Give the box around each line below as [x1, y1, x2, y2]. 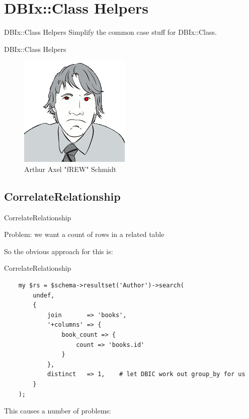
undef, [33, 291, 55, 299]
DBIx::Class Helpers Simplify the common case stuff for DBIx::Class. [4, 27, 217, 37]
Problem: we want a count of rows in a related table [4, 229, 164, 240]
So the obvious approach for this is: [4, 246, 113, 256]
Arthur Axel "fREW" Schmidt [24, 163, 117, 174]
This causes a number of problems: [4, 405, 111, 416]
